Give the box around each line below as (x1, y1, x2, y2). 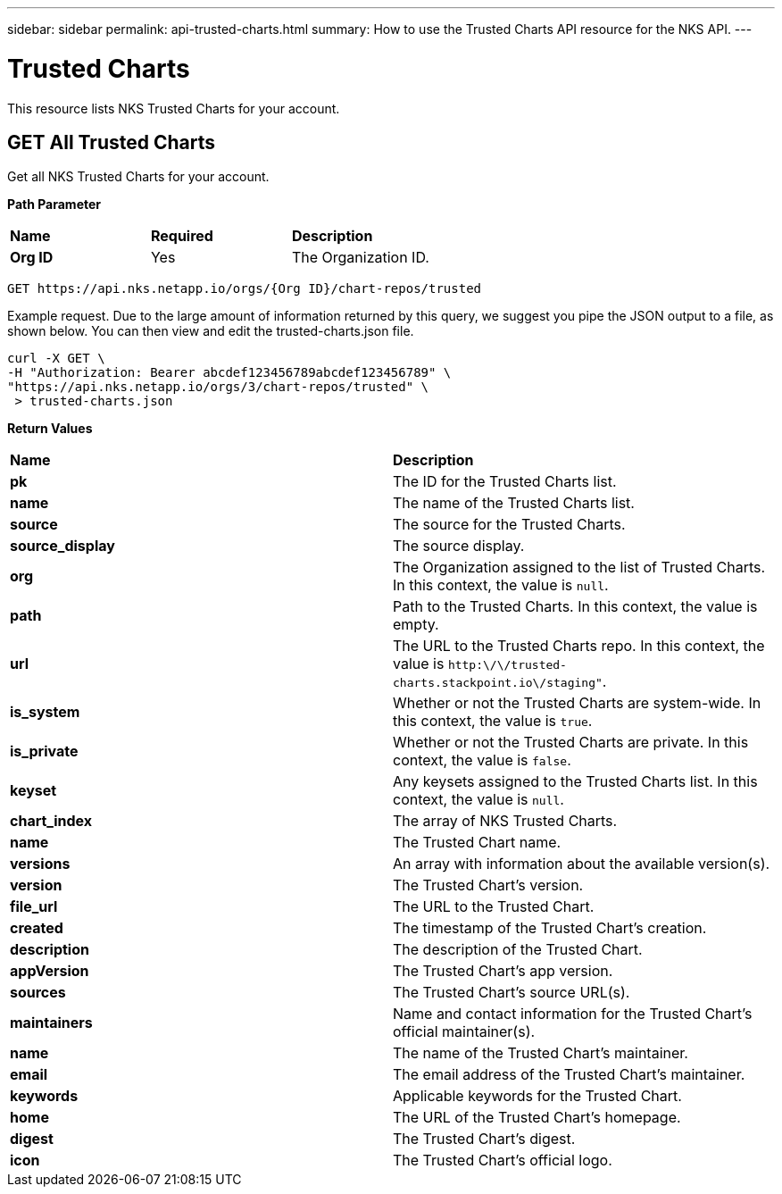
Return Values (7, 421, 93, 437)
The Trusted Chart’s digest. (393, 1130, 576, 1148)
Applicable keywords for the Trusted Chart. (393, 1087, 682, 1106)
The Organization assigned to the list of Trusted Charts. (393, 558, 766, 577)
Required (150, 227, 213, 246)
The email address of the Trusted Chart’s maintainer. (393, 1065, 745, 1084)
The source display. (393, 537, 525, 555)
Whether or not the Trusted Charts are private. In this (393, 733, 749, 752)
